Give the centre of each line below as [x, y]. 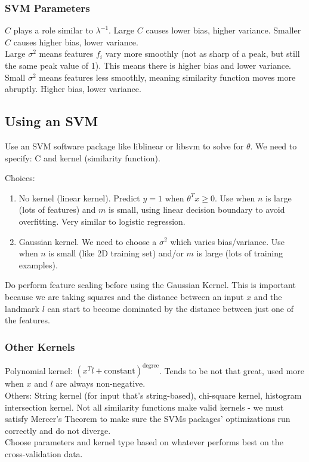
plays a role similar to [53, 30]
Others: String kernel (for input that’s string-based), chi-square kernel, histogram [153, 395]
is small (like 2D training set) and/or [116, 253]
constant [120, 371]
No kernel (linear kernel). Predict [79, 198]
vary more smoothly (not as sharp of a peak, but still [203, 53]
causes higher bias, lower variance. [76, 42]
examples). [38, 264]
